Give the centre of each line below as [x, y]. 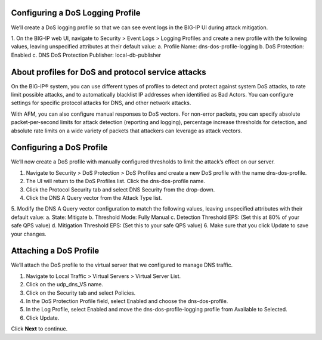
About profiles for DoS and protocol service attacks [109, 72]
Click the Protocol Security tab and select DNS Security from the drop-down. [120, 189]
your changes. [29, 234]
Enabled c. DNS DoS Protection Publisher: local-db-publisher [86, 55]
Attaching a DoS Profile [55, 251]
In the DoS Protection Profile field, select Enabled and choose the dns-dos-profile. [127, 301]
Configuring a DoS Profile [59, 148]
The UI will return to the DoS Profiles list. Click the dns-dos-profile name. [116, 181]
